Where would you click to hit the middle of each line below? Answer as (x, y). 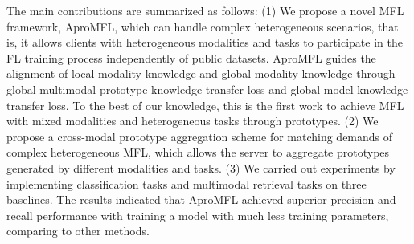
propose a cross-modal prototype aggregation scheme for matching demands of (200, 136)
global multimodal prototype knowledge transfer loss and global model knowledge (207, 89)
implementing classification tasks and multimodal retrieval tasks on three (187, 183)
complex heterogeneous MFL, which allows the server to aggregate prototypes (198, 152)
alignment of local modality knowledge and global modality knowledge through (201, 73)
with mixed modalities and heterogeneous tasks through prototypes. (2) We (193, 121)
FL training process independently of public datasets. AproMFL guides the (191, 57)
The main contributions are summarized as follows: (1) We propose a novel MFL (205, 10)
